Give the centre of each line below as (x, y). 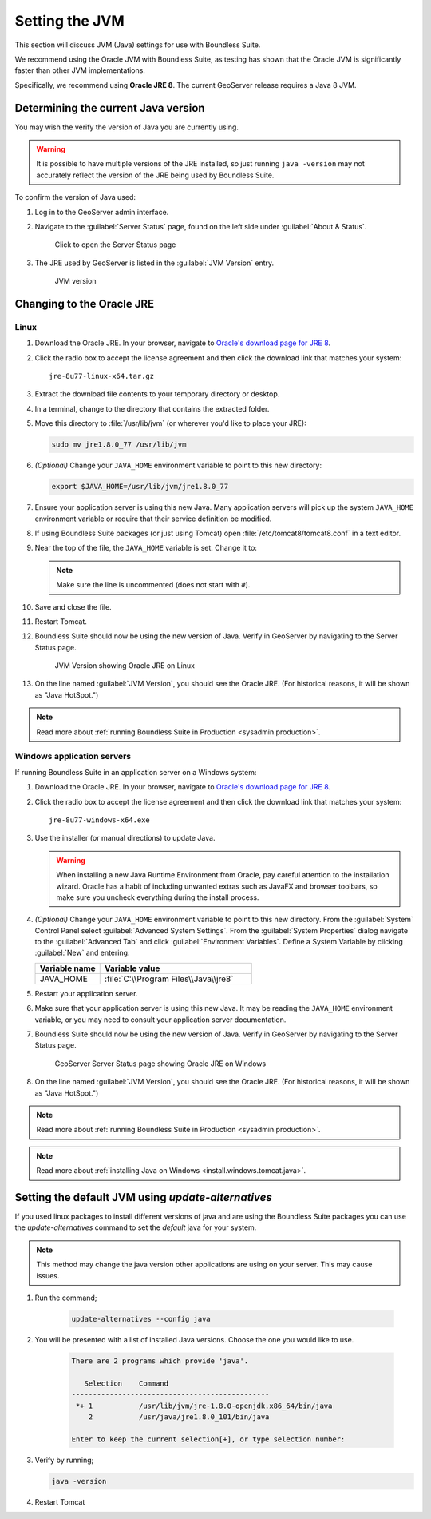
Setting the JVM (69, 21)
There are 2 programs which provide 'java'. (160, 1361)
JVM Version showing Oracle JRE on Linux (125, 666)
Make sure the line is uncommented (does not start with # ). (153, 585)
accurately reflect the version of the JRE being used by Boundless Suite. (155, 175)
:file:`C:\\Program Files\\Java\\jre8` (169, 979)
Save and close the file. (73, 606)
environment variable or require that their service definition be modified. (153, 519)
